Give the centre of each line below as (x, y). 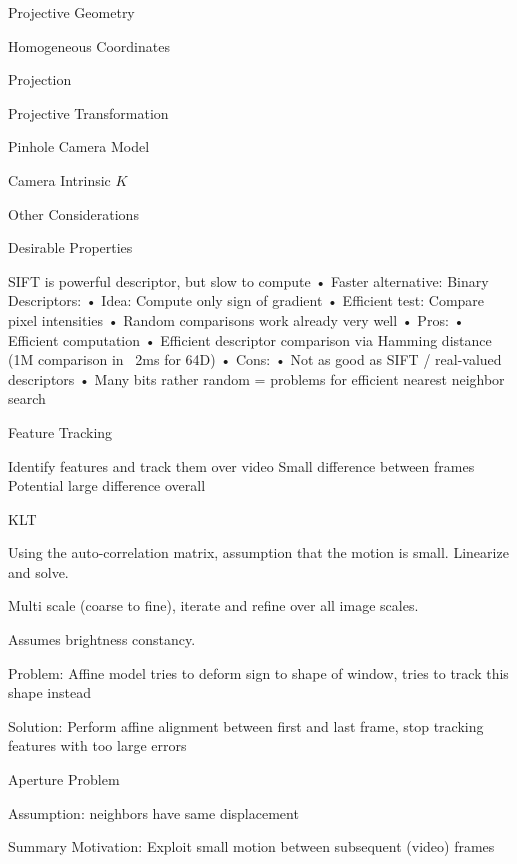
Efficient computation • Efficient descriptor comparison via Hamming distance (250, 339)
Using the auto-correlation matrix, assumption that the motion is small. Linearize (258, 552)
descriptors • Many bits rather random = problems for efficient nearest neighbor (256, 378)
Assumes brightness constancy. (102, 639)
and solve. (38, 571)
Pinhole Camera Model (79, 146)
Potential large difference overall (107, 485)
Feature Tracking (60, 431)
